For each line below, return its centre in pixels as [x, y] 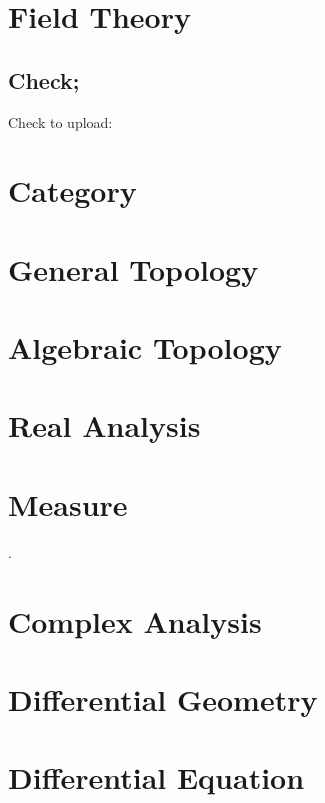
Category [72, 190]
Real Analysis [104, 425]
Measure [68, 503]
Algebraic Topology [145, 347]
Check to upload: [60, 121]
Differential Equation [156, 777]
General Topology [133, 268]
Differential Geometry [163, 698]
